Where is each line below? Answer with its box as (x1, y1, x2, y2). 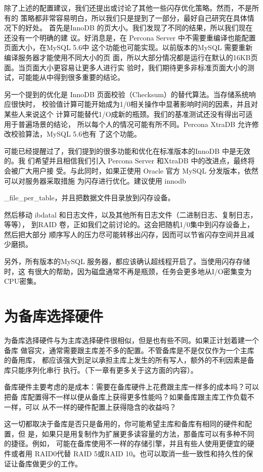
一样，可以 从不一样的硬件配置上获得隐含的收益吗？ (4, 401, 177, 412)
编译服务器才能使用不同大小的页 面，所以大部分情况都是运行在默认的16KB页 (4, 52, 258, 62)
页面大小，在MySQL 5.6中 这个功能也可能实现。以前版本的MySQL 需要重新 (4, 42, 253, 53)
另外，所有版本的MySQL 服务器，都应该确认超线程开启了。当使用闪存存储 (4, 256, 250, 267)
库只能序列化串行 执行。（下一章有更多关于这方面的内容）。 (4, 364, 198, 375)
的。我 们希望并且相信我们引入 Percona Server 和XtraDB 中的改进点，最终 (4, 155, 248, 166)
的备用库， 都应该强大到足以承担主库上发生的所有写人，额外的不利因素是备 (4, 355, 254, 365)
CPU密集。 (4, 276, 41, 286)
